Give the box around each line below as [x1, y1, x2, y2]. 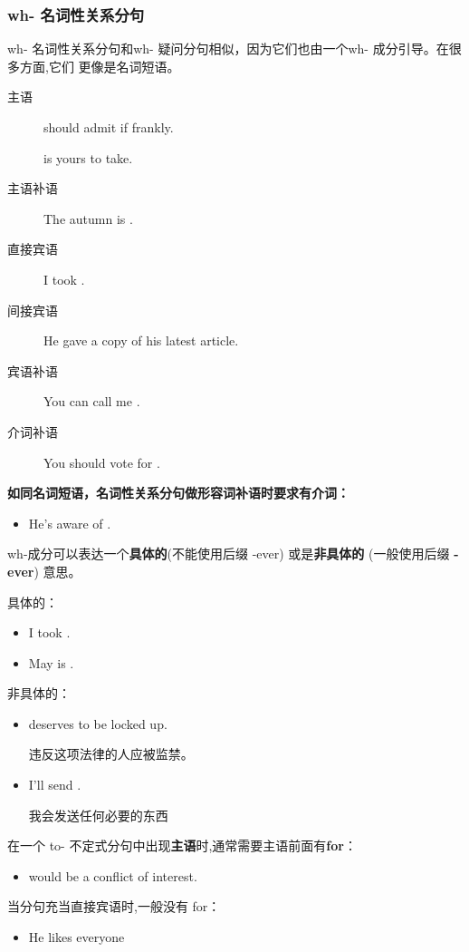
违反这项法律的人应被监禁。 [28, 744, 194, 763]
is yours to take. [43, 148, 133, 167]
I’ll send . [28, 775, 81, 794]
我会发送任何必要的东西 [28, 805, 168, 824]
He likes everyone [28, 928, 125, 947]
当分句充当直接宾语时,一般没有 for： [7, 897, 221, 916]
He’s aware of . [28, 513, 111, 532]
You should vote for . [43, 452, 160, 471]
